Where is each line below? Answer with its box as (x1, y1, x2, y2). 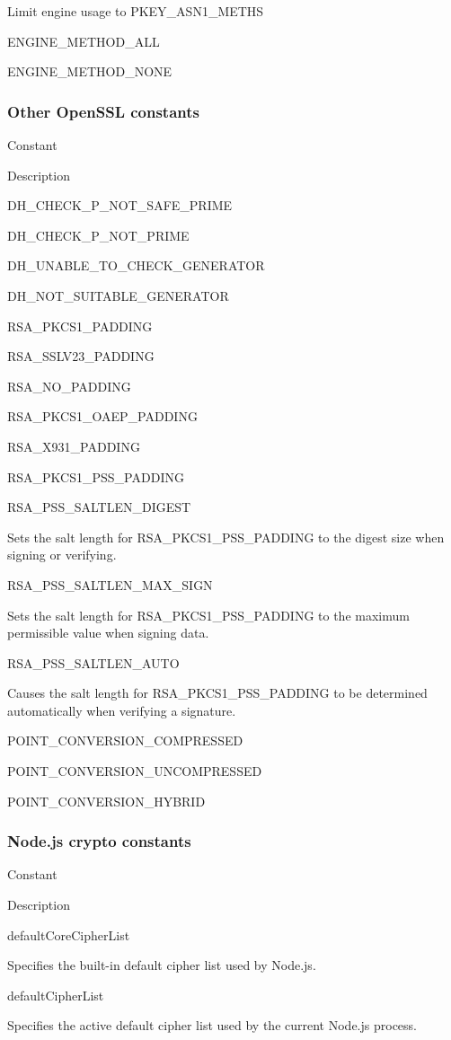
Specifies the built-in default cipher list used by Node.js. (7, 956, 316, 974)
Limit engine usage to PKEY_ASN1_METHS (7, 2, 264, 20)
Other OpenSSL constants (7, 100, 199, 122)
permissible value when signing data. (7, 623, 209, 642)
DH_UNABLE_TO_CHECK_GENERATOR (7, 256, 265, 275)
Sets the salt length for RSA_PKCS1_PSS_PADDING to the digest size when (7, 527, 445, 546)
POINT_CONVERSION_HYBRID (7, 791, 206, 810)
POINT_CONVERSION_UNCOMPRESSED (7, 762, 262, 780)
